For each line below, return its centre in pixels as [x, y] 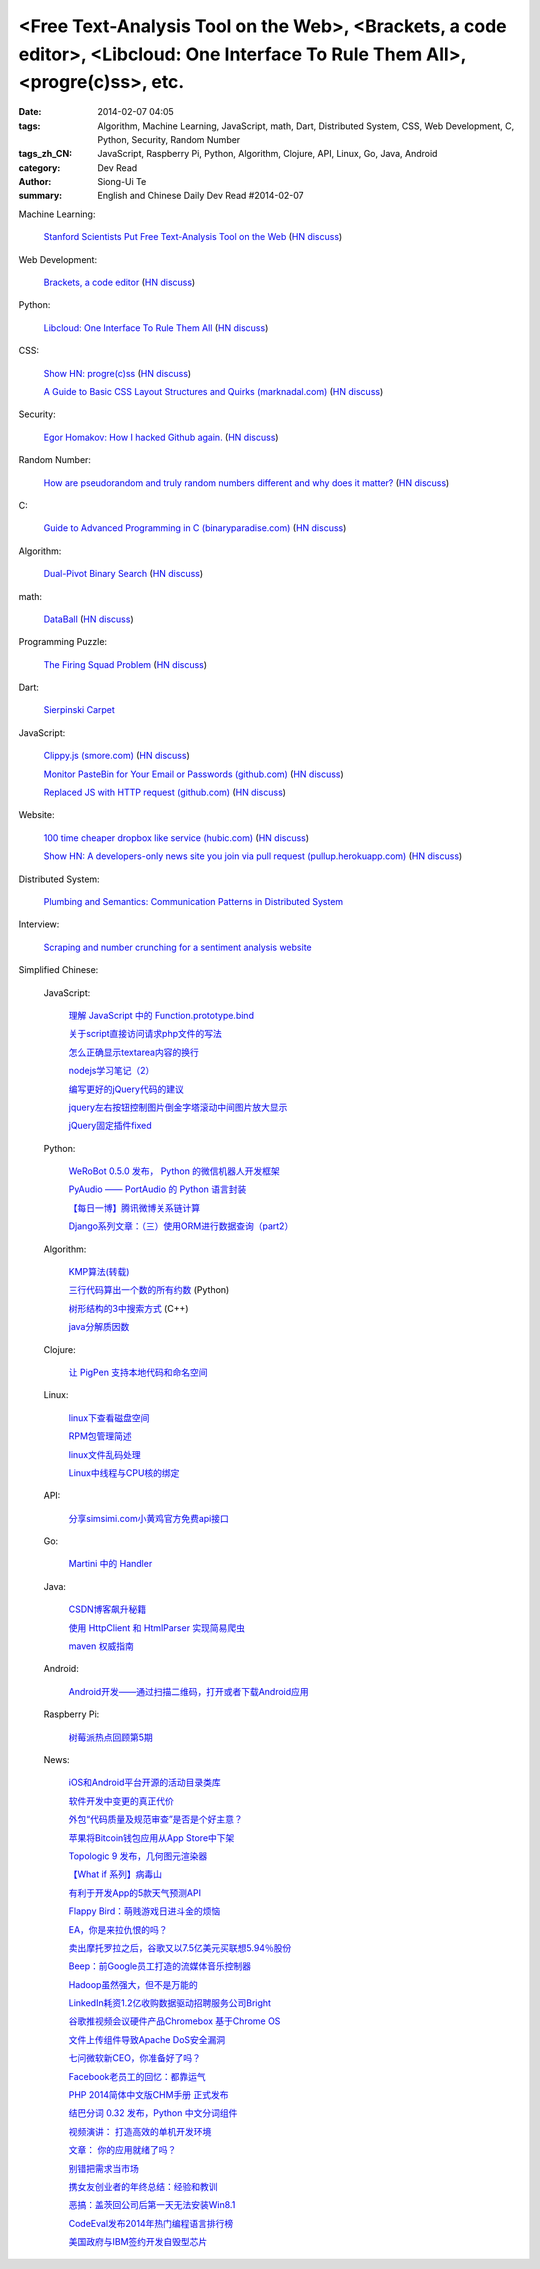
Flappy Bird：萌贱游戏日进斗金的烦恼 [144, 1911]
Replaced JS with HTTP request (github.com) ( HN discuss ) [165, 792]
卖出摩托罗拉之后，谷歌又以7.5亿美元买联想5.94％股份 [180, 1947]
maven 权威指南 [101, 1646]
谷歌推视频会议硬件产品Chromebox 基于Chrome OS [174, 2021]
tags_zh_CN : [45, 154]
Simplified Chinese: [58, 970]
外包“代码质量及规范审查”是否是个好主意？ [156, 1819]
